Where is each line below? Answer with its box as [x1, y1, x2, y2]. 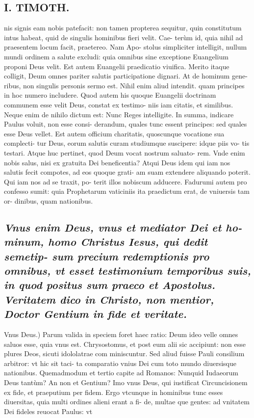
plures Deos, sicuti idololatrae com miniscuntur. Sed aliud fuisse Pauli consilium [4, 348, 245, 359]
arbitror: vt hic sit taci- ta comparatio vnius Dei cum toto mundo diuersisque [4, 358, 236, 368]
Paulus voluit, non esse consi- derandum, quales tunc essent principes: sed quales [4, 119, 247, 129]
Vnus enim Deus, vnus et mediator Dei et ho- [4, 219, 242, 235]
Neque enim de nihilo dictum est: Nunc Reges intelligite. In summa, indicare [4, 109, 234, 119]
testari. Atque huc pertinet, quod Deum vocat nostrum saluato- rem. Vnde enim [4, 147, 245, 157]
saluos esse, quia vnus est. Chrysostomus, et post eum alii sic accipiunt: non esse [4, 339, 246, 349]
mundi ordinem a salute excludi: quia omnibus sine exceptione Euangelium [4, 51, 229, 61]
